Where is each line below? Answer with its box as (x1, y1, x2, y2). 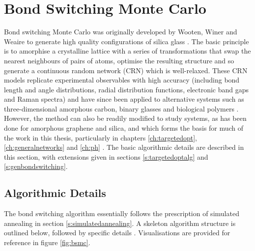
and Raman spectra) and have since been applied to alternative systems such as (4, 94, 244, 104)
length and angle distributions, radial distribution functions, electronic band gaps (4, 84, 249, 94)
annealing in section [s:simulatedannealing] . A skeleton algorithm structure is (4, 218, 236, 228)
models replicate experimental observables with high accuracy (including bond (4, 75, 240, 85)
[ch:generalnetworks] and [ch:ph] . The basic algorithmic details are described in (4, 142, 244, 152)
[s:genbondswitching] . (4, 161, 68, 171)
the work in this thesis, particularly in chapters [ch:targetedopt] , (4, 132, 197, 142)
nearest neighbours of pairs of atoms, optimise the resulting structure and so (4, 55, 234, 65)
